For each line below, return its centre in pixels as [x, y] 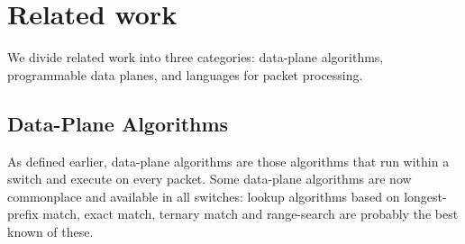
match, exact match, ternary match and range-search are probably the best [251, 214]
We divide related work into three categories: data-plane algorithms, [196, 57]
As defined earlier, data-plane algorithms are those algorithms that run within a [228, 161]
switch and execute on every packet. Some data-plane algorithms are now [210, 179]
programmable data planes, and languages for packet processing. [185, 74]
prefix [23, 214]
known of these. [50, 231]
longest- [425, 196]
